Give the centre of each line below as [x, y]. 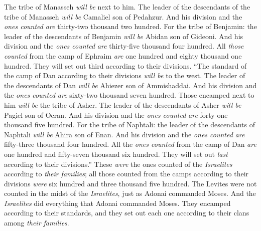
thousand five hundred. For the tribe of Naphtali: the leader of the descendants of [129, 125]
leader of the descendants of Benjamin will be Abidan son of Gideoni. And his [124, 36]
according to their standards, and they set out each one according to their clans [127, 213]
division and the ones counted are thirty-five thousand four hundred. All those [124, 46]
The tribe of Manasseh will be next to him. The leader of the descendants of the [127, 7]
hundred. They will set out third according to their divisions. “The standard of [125, 65]
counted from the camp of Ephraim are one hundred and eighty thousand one [123, 55]
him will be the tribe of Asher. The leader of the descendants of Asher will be [123, 104]
